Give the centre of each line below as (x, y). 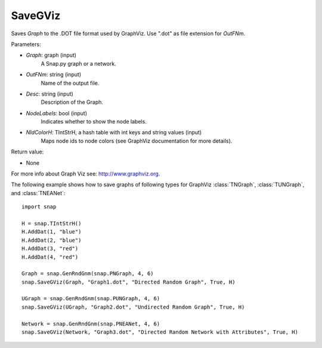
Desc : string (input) (50, 94)
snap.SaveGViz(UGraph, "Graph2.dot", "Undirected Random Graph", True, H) (133, 307)
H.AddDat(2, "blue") (52, 240)
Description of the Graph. (72, 102)
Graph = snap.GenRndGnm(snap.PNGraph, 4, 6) (88, 274)
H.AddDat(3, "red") (50, 249)
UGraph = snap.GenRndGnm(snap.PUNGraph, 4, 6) (91, 299)
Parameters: (26, 44)
